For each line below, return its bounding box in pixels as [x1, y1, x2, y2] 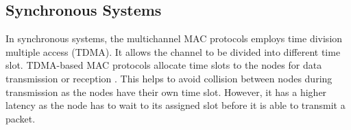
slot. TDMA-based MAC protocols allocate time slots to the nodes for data [5, 58, 322, 72]
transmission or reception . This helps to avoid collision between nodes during [5, 71, 332, 85]
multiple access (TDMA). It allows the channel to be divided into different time [5, 44, 341, 59]
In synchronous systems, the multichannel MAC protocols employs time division [5, 31, 343, 46]
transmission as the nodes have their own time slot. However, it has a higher [5, 84, 327, 99]
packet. [5, 111, 36, 125]
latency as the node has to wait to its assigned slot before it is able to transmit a [5, 98, 346, 112]
